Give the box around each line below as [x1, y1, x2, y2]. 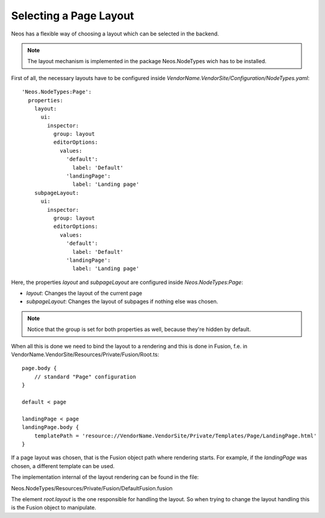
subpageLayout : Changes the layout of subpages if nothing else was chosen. [26, 298, 218, 305]
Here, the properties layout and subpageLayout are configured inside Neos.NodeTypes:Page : [11, 279, 243, 286]
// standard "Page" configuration [34, 373, 137, 380]
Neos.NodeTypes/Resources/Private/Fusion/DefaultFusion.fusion [11, 484, 173, 492]
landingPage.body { [22, 424, 79, 431]
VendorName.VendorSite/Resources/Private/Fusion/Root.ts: [11, 351, 159, 358]
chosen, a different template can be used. [11, 462, 115, 469]
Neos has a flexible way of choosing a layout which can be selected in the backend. [11, 30, 219, 37]
